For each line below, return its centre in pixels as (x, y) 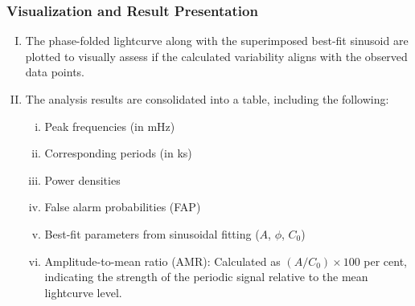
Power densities (82, 180)
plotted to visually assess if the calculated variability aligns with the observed (216, 56)
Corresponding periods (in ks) (118, 153)
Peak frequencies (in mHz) (110, 126)
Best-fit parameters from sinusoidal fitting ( (152, 233)
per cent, (386, 261)
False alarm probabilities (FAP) (123, 207)
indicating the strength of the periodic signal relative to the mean (206, 277)
